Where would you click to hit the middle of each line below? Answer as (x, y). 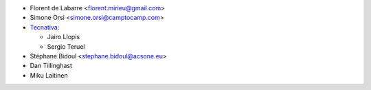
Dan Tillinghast (51, 66)
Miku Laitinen (49, 75)
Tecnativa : (45, 27)
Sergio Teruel (66, 46)
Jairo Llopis (64, 37)
